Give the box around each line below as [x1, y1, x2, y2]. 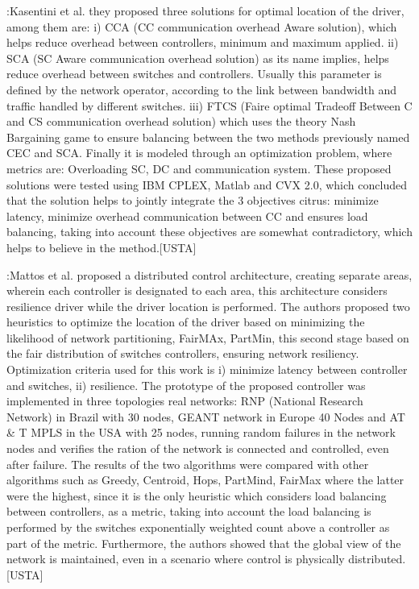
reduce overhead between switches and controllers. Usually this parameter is [6, 65, 382, 82]
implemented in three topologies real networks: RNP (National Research [6, 392, 363, 409]
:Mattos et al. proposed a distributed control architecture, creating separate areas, [6, 266, 413, 283]
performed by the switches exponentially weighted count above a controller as [6, 519, 390, 535]
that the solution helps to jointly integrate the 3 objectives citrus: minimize [6, 192, 379, 209]
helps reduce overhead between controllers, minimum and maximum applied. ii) [6, 34, 399, 51]
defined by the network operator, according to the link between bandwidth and [6, 81, 396, 97]
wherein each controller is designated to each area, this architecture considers [6, 282, 388, 299]
